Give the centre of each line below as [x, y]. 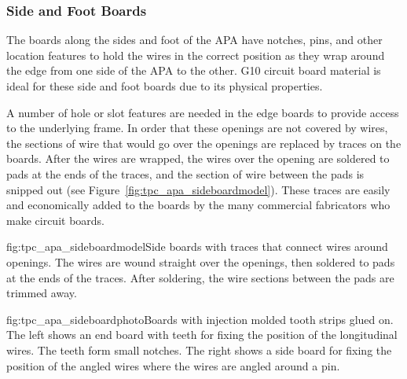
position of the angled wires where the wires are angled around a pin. [173, 365]
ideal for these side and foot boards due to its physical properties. [165, 86]
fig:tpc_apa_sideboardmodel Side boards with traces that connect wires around [197, 247]
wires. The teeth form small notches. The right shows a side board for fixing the [199, 350]
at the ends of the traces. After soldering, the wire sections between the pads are [200, 277]
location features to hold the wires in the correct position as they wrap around [196, 55]
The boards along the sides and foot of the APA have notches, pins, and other [194, 40]
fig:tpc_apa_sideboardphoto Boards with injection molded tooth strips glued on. [200, 319]
